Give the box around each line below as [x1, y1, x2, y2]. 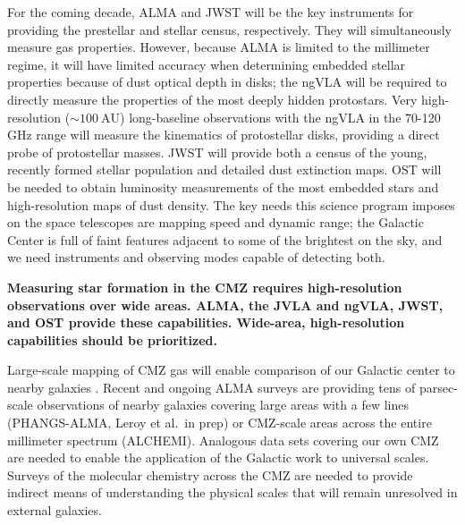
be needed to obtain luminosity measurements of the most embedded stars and [7, 177, 439, 196]
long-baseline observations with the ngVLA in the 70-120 [129, 107, 441, 126]
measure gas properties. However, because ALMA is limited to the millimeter [7, 38, 430, 56]
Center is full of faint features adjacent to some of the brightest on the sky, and [7, 230, 443, 249]
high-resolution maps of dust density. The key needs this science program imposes [7, 195, 455, 214]
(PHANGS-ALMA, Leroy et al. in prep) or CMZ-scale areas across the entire [7, 413, 432, 432]
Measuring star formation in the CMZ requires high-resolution [7, 277, 402, 296]
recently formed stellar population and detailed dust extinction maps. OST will [7, 160, 442, 179]
